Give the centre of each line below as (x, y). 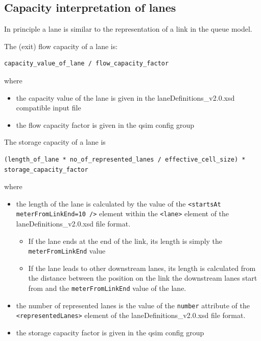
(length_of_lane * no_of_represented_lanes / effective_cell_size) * (125, 159)
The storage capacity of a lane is (55, 142)
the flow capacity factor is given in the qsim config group (105, 124)
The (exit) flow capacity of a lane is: (61, 46)
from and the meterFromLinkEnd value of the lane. (107, 288)
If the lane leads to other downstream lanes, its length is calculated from (142, 268)
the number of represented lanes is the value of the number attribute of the (133, 305)
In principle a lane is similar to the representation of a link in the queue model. (128, 29)
